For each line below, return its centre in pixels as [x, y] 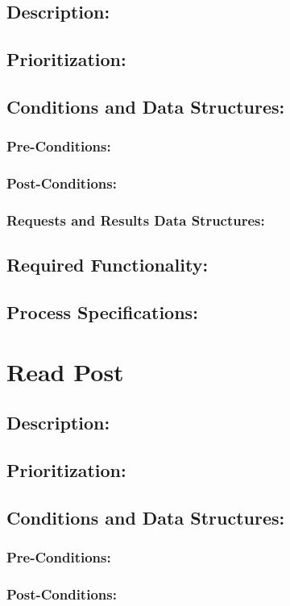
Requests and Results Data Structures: [136, 220]
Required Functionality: [108, 265]
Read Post [65, 371]
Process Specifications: [102, 312]
